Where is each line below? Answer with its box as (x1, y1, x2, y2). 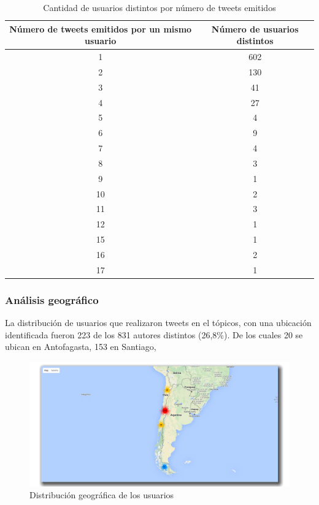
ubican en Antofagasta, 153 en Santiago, (5, 340, 156, 353)
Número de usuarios (211, 22, 299, 35)
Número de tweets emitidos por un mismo (9, 22, 192, 35)
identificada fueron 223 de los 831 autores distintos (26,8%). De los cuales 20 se (5, 328, 303, 341)
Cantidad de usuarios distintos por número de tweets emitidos (43, 1, 276, 13)
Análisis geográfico (5, 292, 99, 307)
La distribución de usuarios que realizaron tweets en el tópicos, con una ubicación (5, 316, 312, 329)
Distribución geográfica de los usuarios (29, 488, 174, 501)
